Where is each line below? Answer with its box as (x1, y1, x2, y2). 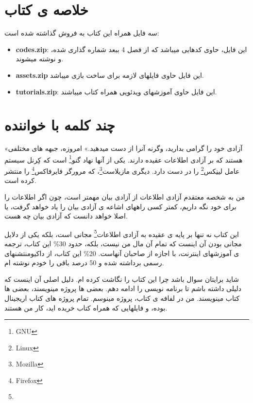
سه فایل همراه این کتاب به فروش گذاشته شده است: (4, 28, 159, 38)
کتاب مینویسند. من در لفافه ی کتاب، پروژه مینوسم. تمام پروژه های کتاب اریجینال (4, 293, 240, 303)
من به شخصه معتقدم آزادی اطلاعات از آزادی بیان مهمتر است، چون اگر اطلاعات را (4, 191, 245, 201)
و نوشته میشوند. (16, 54, 64, 64)
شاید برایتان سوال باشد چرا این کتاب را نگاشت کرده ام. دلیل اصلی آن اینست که (4, 274, 239, 284)
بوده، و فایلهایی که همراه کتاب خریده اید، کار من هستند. (4, 302, 168, 312)
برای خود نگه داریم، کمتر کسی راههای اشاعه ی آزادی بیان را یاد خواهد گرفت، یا (4, 201, 236, 211)
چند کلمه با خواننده (4, 115, 115, 135)
